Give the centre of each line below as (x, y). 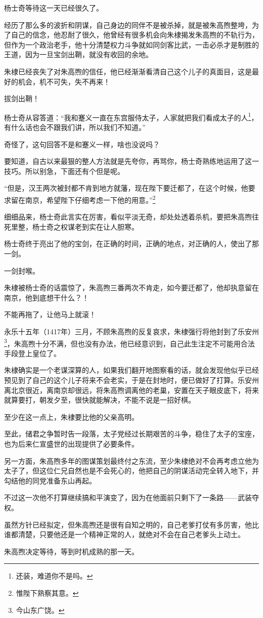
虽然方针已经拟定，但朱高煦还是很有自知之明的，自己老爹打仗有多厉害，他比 (131, 524)
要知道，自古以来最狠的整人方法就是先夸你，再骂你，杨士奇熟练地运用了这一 (131, 161)
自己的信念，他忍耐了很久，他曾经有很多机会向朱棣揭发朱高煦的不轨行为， (135, 35)
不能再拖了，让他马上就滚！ (50, 314)
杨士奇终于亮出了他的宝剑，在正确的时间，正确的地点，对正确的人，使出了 (128, 244)
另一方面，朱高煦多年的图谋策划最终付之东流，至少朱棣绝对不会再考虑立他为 (131, 460)
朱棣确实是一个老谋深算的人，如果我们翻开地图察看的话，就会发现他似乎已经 (131, 370)
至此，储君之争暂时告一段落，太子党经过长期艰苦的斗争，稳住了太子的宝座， (131, 434)
